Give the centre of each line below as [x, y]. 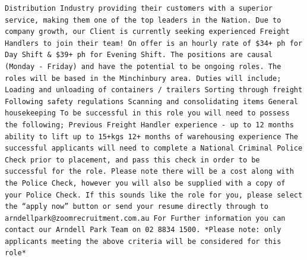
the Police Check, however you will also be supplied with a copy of [145, 183]
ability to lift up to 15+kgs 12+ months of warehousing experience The [151, 137]
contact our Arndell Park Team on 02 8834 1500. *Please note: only [143, 230]
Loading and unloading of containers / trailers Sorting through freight [154, 90]
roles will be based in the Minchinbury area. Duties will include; [143, 78]
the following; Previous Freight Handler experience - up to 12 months [149, 125]
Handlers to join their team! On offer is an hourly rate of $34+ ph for [154, 43]
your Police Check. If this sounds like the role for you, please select [154, 195]
